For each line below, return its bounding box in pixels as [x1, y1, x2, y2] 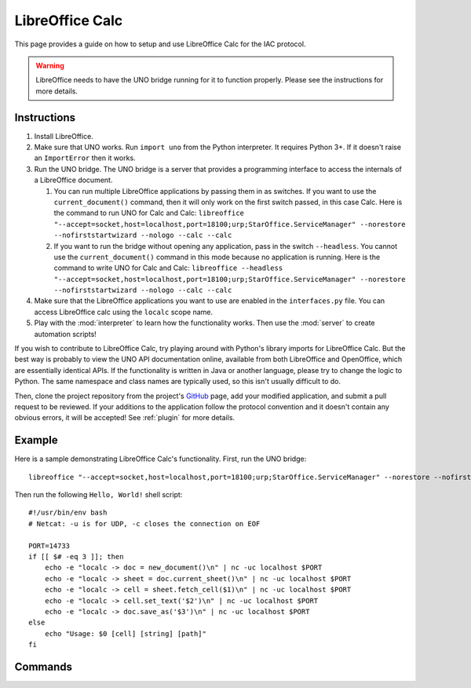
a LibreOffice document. [34, 175, 113, 185]
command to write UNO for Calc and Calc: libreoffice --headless [53, 263, 283, 273]
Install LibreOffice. [34, 131, 93, 141]
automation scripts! [34, 329, 97, 339]
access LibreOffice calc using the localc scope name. [34, 307, 214, 317]
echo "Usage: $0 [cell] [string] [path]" [44, 629, 207, 638]
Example [14, 434, 58, 447]
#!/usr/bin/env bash [28, 508, 108, 518]
